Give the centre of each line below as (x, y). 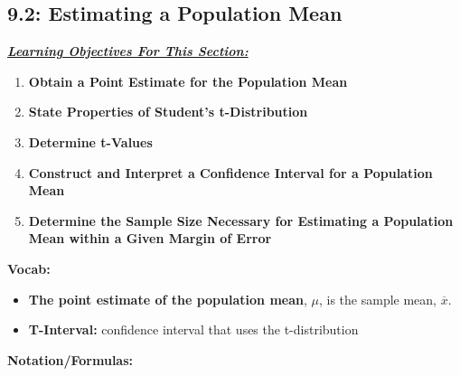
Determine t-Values (90, 141)
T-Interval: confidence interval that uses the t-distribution (193, 329)
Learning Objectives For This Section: (128, 51)
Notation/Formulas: (70, 359)
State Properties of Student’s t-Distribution (168, 112)
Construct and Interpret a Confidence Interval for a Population (230, 172)
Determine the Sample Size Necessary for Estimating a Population (241, 220)
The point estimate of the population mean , (168, 299)
